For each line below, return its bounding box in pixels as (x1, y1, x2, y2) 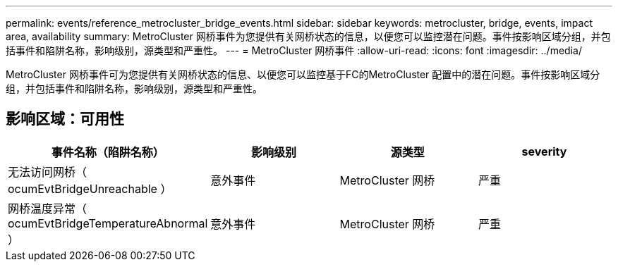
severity (521, 144, 567, 159)
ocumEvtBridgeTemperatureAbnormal (8, 216, 208, 230)
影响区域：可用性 (6, 110, 124, 128)
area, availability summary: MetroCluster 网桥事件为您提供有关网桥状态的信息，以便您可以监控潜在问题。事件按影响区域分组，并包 (6, 30, 611, 42)
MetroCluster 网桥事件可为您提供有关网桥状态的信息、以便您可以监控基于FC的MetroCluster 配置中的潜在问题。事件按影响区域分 (6, 68, 600, 80)
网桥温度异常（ (8, 201, 87, 216)
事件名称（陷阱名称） (51, 144, 164, 159)
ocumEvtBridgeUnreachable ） (8, 181, 172, 196)
